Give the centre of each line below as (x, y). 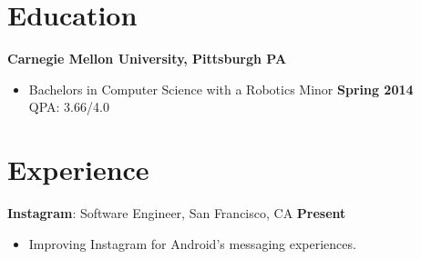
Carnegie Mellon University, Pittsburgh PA (147, 59)
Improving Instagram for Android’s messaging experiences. (192, 243)
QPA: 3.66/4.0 (69, 107)
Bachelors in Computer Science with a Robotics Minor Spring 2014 (221, 89)
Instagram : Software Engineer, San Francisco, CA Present (177, 213)
